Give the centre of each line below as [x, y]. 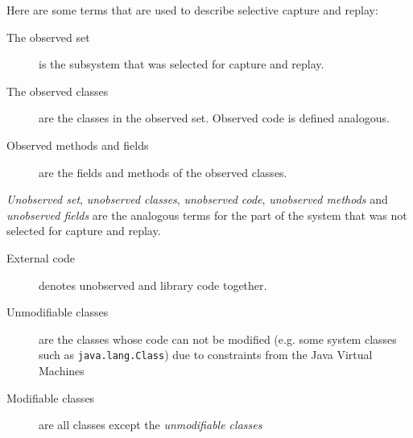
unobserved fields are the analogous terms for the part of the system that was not [207, 215]
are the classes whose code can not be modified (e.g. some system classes [218, 339]
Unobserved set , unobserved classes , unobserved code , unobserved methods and [197, 199]
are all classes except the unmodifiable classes [151, 425]
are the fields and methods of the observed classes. [163, 172]
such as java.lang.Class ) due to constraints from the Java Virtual [206, 355]
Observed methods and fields [78, 145]
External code [41, 257]
